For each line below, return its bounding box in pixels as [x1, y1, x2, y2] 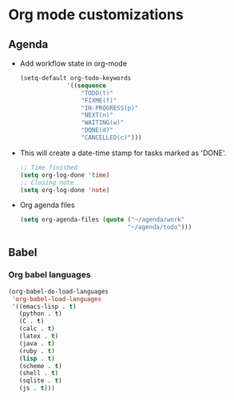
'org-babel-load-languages [11, 294, 102, 303]
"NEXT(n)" [81, 111, 113, 119]
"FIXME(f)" [81, 96, 117, 105]
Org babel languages [8, 270, 91, 281]
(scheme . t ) [18, 362, 62, 370]
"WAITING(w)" [81, 118, 125, 127]
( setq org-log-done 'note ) [19, 186, 110, 194]
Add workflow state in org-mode [19, 58, 128, 68]
